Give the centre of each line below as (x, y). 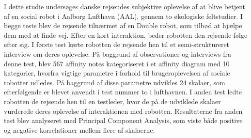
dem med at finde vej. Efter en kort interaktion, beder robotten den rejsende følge (126, 35)
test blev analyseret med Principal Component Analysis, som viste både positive (123, 120)
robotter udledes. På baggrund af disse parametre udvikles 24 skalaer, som (115, 82)
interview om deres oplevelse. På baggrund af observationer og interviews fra (118, 54)
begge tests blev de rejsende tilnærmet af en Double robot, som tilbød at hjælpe (123, 25)
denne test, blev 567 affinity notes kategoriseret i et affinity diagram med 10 (117, 63)
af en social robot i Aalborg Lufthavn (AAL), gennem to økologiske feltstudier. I (124, 16)
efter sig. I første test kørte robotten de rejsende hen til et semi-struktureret (117, 44)
